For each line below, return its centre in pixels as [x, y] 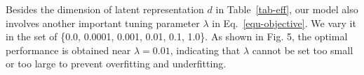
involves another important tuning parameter [103, 23]
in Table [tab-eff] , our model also [287, 9]
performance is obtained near [68, 50]
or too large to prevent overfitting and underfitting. [116, 64]
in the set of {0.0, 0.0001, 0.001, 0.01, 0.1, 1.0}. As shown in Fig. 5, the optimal [177, 36]
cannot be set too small [303, 50]
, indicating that [205, 50]
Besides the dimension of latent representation [105, 9]
